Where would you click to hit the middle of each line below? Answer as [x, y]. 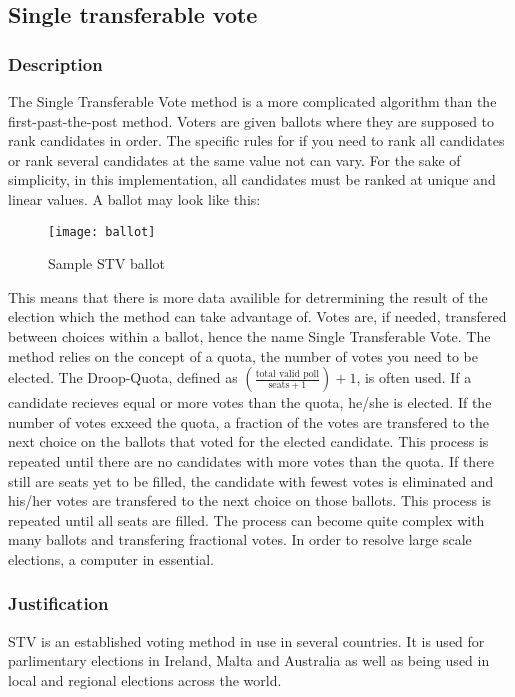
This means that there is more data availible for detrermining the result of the [248, 296]
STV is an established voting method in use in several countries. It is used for [246, 640]
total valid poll [287, 373]
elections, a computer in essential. [111, 558]
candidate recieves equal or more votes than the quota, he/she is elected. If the [250, 402]
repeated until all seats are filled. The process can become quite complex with [246, 519]
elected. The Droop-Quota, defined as [123, 377]
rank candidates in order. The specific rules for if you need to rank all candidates [256, 140]
